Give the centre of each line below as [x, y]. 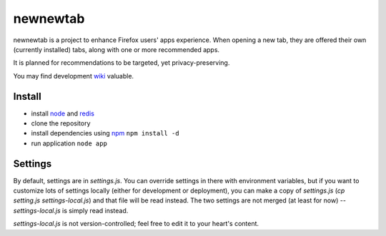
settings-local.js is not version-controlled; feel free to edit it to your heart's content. [136, 224]
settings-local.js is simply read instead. [71, 210]
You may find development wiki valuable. [74, 76]
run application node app [69, 143]
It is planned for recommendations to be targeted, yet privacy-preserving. [122, 63]
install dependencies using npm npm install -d [105, 133]
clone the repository [61, 123]
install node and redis [63, 113]
